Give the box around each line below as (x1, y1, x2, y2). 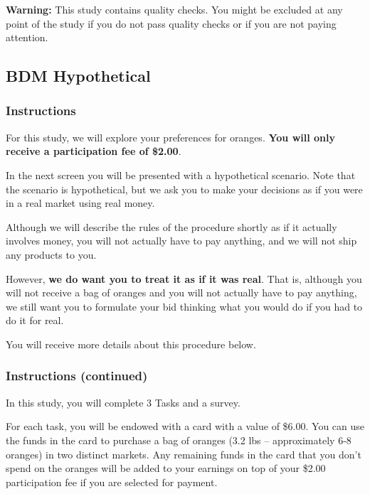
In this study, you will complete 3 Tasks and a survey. (6, 394, 240, 409)
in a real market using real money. (6, 195, 155, 210)
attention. (6, 30, 48, 45)
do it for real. (6, 313, 64, 328)
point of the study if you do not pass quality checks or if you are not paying (6, 16, 337, 31)
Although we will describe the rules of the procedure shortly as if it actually (6, 219, 337, 234)
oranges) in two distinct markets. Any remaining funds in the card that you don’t (6, 446, 361, 461)
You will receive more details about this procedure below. (6, 336, 256, 351)
